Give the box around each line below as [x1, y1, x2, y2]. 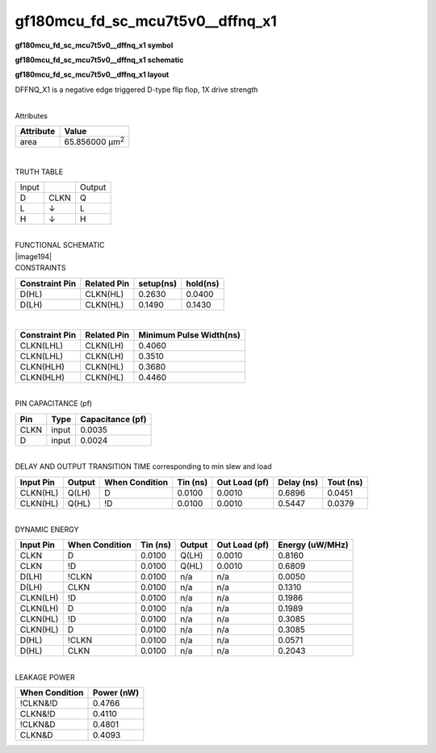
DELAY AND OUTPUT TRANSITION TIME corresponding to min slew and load [15, 462, 272, 471]
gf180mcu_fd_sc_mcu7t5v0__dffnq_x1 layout [15, 69, 170, 80]
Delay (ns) [278, 476, 319, 487]
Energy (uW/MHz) [278, 539, 349, 550]
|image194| [15, 251, 52, 261]
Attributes [15, 111, 48, 120]
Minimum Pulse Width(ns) [138, 329, 241, 341]
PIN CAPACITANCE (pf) [15, 399, 93, 408]
